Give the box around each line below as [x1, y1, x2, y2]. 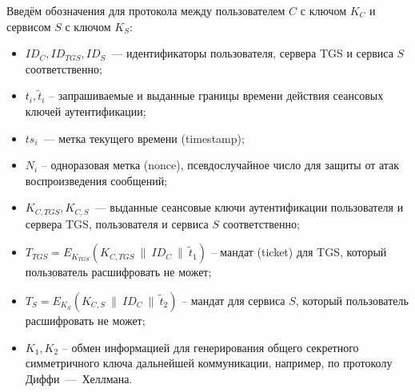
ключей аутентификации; [25, 102, 146, 119]
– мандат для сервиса [182, 291, 285, 308]
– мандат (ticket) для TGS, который [210, 244, 387, 260]
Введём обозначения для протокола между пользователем [6, 2, 285, 18]
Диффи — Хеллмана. [25, 370, 133, 386]
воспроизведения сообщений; [25, 172, 168, 188]
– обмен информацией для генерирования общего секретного [62, 339, 359, 355]
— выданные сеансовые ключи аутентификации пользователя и [94, 199, 404, 216]
